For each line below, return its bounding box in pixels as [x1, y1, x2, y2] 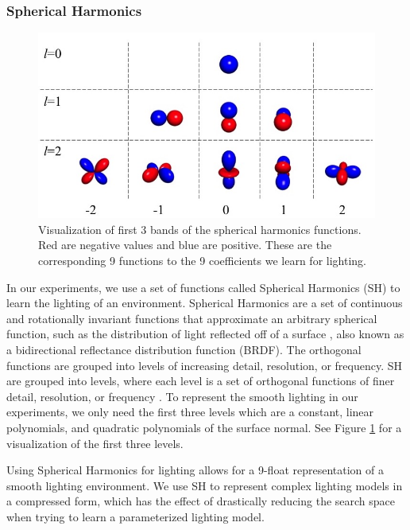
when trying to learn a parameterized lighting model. [6, 508, 265, 524]
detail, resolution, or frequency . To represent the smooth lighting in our [6, 388, 358, 404]
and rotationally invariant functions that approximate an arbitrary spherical [6, 310, 377, 326]
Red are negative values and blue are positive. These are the [38, 236, 332, 253]
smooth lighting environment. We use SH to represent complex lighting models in [6, 477, 403, 493]
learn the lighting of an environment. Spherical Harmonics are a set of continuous [6, 294, 403, 311]
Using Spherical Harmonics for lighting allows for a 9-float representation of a [6, 462, 385, 478]
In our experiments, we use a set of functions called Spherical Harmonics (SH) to [6, 279, 400, 295]
